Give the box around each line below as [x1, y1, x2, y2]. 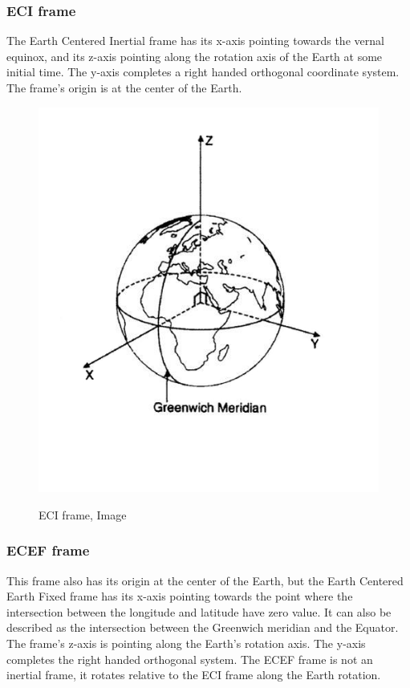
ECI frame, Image [39, 506, 127, 523]
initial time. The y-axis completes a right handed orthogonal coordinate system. [6, 63, 400, 80]
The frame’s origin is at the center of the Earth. [6, 79, 242, 96]
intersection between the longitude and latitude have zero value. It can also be [6, 603, 392, 620]
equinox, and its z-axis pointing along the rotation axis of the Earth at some [6, 47, 383, 64]
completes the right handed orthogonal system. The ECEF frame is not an [6, 650, 373, 667]
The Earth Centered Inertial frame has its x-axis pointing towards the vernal [6, 32, 384, 49]
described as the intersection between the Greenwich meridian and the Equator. [6, 619, 399, 636]
